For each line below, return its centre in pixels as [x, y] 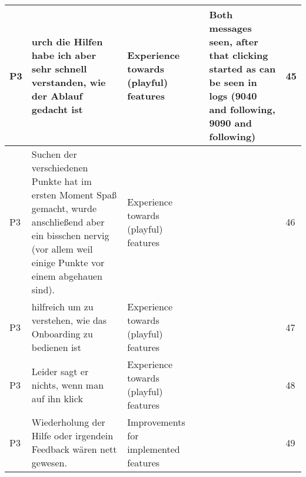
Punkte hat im [61, 181]
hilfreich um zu [62, 307]
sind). [43, 289]
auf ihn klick [57, 398]
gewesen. [49, 463]
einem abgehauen [67, 276]
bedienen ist [56, 347]
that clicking [239, 55]
